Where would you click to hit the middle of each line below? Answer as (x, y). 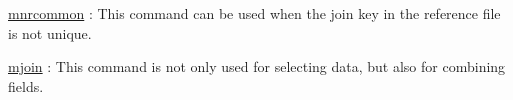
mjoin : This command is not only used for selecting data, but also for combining (257, 66)
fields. (26, 85)
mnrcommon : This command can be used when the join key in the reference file (254, 13)
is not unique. (50, 32)
